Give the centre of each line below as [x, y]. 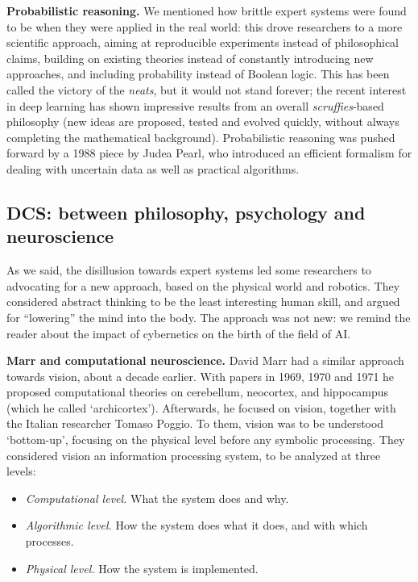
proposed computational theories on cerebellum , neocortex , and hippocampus [198, 392]
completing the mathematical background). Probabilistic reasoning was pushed [201, 137]
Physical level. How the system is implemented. [142, 568]
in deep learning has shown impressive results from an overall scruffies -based [195, 105]
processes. [50, 541]
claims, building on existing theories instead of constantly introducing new [190, 58]
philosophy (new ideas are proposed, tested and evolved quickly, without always [203, 121]
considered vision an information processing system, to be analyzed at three [194, 455]
